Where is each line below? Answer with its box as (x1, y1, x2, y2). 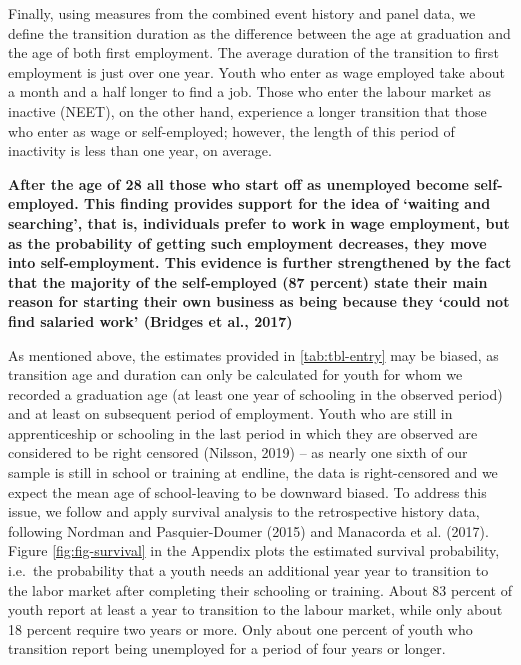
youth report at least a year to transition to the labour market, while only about (8, 599, 503, 620)
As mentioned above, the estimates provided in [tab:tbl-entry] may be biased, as (8, 344, 499, 365)
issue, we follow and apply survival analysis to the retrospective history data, (8, 501, 480, 522)
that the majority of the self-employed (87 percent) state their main (8, 271, 488, 292)
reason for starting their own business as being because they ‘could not (8, 291, 510, 312)
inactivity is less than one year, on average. (8, 140, 272, 161)
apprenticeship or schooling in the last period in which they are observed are (8, 422, 478, 443)
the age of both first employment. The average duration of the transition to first (8, 42, 499, 63)
